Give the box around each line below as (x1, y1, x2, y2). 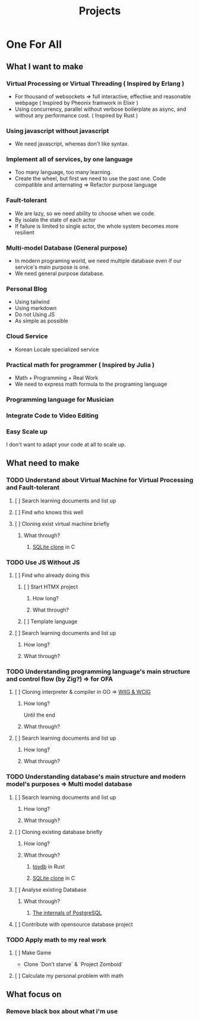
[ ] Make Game (14, 949, 52, 956)
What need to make (6, 458, 80, 469)
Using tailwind (14, 298, 50, 305)
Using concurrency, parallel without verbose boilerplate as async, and (14, 106, 187, 113)
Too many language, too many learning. (14, 169, 112, 176)
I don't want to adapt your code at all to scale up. (6, 441, 126, 448)
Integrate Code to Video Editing (6, 411, 99, 420)
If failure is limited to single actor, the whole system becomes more (14, 222, 179, 230)
